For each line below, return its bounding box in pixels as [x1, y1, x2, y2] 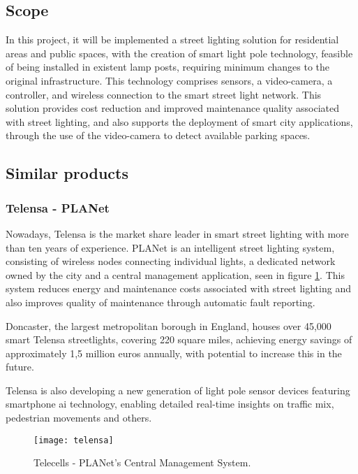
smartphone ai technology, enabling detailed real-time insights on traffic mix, [6, 396, 334, 411]
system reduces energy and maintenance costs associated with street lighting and [6, 281, 351, 296]
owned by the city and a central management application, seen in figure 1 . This [6, 267, 345, 282]
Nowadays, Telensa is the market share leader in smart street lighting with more [6, 226, 349, 240]
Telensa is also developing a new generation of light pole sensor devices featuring [6, 382, 350, 397]
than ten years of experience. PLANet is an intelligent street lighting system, [6, 240, 335, 254]
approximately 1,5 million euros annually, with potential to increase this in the [6, 345, 342, 360]
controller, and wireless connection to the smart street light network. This [6, 87, 322, 101]
